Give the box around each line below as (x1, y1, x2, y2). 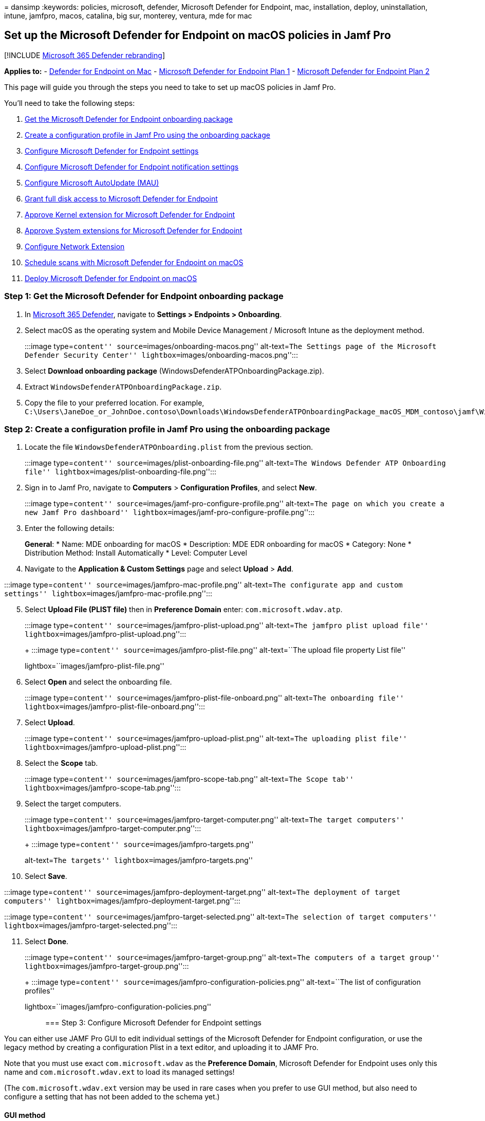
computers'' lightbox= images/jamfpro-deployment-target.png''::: (4, 896, 240, 906)
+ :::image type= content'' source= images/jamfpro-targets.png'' (25, 840, 254, 849)
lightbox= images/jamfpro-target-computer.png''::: (25, 824, 201, 833)
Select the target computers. (25, 799, 121, 808)
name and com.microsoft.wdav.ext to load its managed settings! (4, 1068, 235, 1077)
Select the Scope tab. (25, 759, 98, 768)
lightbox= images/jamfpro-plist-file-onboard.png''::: (25, 702, 205, 711)
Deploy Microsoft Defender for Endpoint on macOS (25, 273, 197, 283)
